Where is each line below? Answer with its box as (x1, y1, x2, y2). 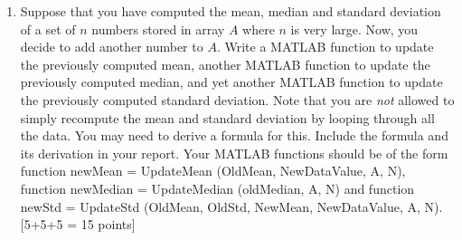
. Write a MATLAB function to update (216, 37, 434, 56)
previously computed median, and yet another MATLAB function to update (20, 72, 443, 91)
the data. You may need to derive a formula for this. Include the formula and (20, 126, 448, 145)
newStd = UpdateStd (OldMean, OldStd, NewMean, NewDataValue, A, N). (20, 197, 443, 216)
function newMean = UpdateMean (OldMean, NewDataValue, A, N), (20, 161, 406, 180)
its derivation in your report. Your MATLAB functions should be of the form (20, 143, 448, 162)
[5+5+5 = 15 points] (20, 215, 136, 234)
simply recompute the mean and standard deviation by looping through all (20, 108, 435, 127)
